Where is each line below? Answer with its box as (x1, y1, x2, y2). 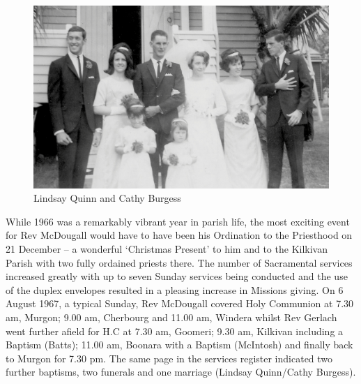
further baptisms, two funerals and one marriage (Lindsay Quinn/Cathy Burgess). (6, 364, 356, 379)
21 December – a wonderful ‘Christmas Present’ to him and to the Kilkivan (6, 242, 328, 256)
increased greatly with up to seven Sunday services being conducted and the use (6, 269, 348, 283)
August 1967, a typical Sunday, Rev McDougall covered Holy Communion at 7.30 (6, 296, 354, 311)
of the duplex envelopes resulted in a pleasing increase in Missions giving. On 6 (6, 282, 344, 297)
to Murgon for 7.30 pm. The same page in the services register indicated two (6, 350, 333, 365)
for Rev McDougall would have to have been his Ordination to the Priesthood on (6, 228, 353, 242)
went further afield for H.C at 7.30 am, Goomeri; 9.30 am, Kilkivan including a (6, 323, 344, 338)
